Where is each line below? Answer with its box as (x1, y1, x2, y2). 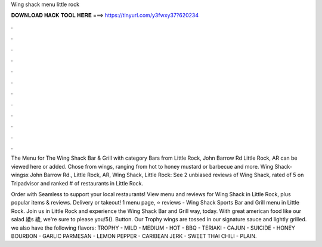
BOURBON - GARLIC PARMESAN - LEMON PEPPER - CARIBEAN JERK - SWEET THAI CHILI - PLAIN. (11, 232, 257, 239)
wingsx (11, 171, 29, 179)
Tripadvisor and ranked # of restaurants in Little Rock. (11, 179, 143, 187)
